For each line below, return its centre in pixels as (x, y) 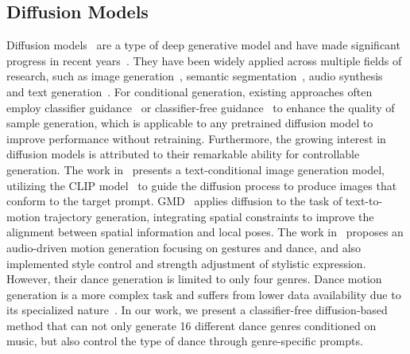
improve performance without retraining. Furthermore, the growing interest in (196, 138)
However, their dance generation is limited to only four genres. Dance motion (194, 279)
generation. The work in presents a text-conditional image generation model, (195, 169)
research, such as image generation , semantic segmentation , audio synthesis (195, 76)
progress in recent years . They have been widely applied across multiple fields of (204, 60)
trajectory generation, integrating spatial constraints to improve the (209, 216)
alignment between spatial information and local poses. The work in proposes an (205, 232)
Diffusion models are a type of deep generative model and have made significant (203, 45)
